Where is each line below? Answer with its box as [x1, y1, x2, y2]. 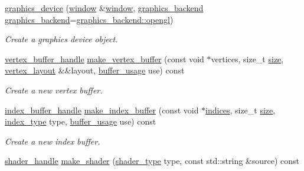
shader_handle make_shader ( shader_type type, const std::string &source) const [5, 155, 300, 167]
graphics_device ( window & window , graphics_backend [5, 2, 204, 14]
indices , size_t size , [205, 103, 276, 116]
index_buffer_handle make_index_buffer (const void [5, 103, 199, 116]
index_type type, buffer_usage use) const [5, 115, 156, 128]
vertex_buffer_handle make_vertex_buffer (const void [5, 52, 204, 65]
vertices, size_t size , [211, 52, 284, 65]
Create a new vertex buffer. [5, 83, 103, 96]
